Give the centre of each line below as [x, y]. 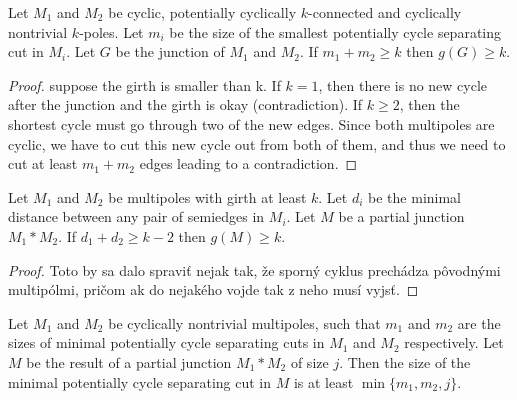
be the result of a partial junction [129, 361]
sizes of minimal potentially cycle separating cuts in [166, 342]
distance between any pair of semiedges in [136, 216]
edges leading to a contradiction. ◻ [248, 163]
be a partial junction [401, 216]
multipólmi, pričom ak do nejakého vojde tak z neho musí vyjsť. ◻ [213, 289]
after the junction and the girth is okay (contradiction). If [185, 104]
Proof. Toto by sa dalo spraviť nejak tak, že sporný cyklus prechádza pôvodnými [254, 269]
